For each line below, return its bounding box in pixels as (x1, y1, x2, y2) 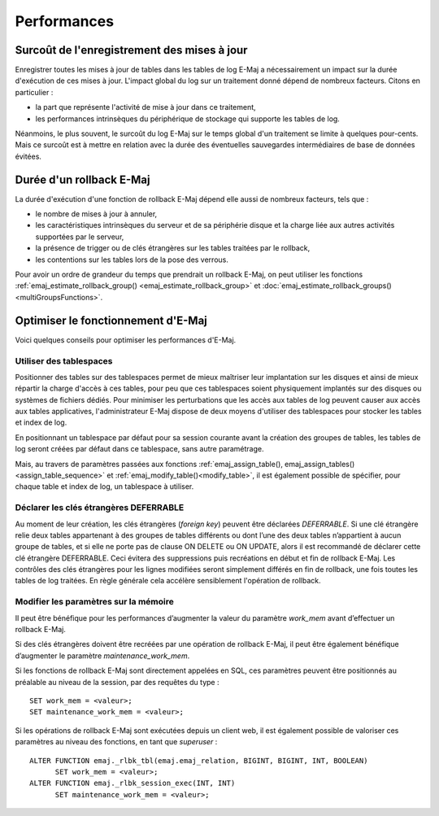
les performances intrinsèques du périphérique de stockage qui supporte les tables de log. (35, 114, 341, 124)
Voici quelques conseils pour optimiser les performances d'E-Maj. (15, 334, 237, 345)
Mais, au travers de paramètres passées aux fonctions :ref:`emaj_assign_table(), (15, 459, 284, 469)
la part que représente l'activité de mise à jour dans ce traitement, (35, 103, 256, 112)
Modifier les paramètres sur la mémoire (15, 596, 174, 608)
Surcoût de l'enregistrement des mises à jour (15, 43, 248, 57)
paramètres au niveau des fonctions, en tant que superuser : (15, 737, 218, 747)
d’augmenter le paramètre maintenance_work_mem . (15, 651, 190, 661)
